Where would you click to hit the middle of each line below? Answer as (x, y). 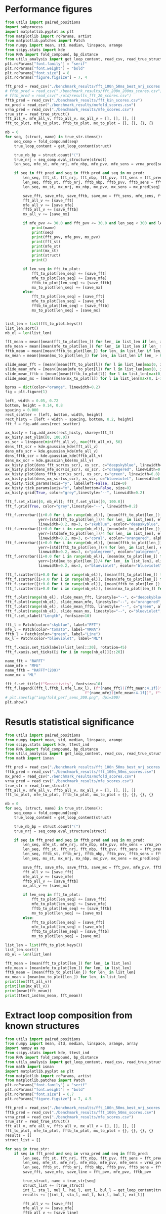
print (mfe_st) (46, 246)
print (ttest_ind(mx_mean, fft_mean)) (44, 995)
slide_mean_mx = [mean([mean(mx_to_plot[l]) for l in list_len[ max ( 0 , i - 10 (85, 378)
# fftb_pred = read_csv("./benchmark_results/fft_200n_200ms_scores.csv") (84, 91)
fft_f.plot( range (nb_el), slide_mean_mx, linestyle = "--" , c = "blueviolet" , (84, 611)
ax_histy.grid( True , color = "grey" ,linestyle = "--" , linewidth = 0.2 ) (75, 493)
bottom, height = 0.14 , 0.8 (34, 405)
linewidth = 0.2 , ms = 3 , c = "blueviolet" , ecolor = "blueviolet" (100, 566)
